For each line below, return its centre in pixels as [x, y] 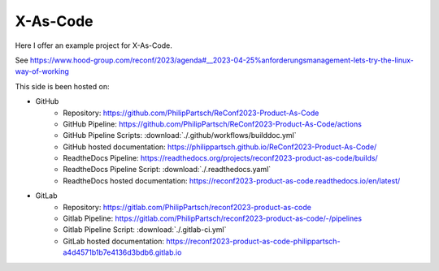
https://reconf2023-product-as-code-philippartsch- [253, 241]
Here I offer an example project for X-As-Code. [93, 45]
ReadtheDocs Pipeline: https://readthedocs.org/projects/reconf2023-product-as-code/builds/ [220, 158]
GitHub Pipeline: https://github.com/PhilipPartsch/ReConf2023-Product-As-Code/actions [212, 124]
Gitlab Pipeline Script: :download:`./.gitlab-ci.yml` [145, 230]
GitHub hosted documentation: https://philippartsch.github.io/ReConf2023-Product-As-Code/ [220, 147]
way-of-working [42, 71]
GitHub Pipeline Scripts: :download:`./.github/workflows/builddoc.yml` [180, 135]
